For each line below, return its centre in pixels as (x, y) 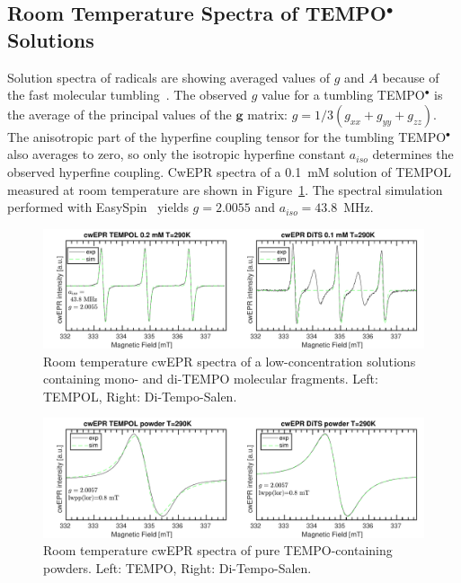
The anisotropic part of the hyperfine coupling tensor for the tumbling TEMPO (227, 136)
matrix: (267, 114)
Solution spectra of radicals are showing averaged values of (169, 77)
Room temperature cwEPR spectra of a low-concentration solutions (230, 361)
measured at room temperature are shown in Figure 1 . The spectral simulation (225, 189)
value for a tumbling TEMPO (343, 95)
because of (411, 77)
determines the (413, 154)
